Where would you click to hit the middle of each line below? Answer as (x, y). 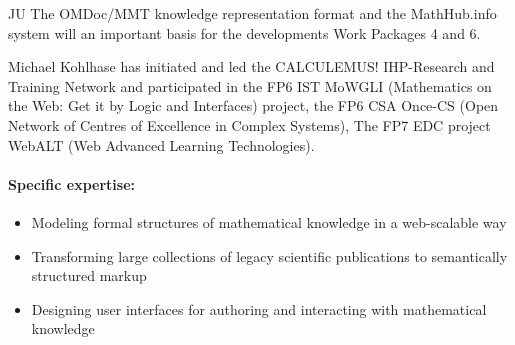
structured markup (89, 275)
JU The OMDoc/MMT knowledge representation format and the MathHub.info (252, 13)
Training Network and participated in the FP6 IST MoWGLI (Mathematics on (250, 85)
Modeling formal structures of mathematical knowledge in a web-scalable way (269, 221)
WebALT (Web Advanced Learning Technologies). (161, 144)
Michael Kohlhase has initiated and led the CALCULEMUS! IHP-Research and (251, 66)
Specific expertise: (72, 183)
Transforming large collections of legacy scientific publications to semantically (269, 255)
